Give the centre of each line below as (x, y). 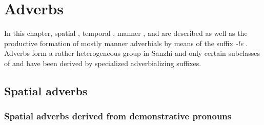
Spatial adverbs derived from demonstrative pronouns (118, 116)
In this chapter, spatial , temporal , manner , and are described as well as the (126, 33)
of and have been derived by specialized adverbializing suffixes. (103, 63)
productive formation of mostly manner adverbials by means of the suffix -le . (126, 43)
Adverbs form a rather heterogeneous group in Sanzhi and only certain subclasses (132, 53)
